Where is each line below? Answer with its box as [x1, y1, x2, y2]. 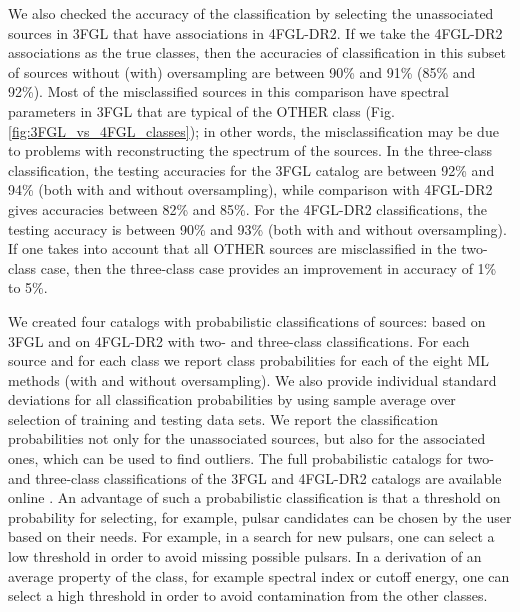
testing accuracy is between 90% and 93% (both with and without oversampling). [8, 218, 507, 239]
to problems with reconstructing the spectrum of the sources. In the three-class [8, 140, 493, 161]
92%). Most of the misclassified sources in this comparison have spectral [8, 81, 449, 102]
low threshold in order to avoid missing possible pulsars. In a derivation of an [8, 546, 482, 567]
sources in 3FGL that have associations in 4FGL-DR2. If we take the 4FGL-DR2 [8, 22, 503, 43]
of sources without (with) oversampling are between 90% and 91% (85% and [8, 61, 476, 82]
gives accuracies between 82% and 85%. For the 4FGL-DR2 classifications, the [8, 198, 488, 219]
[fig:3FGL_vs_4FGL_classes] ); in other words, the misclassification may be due [8, 120, 499, 141]
